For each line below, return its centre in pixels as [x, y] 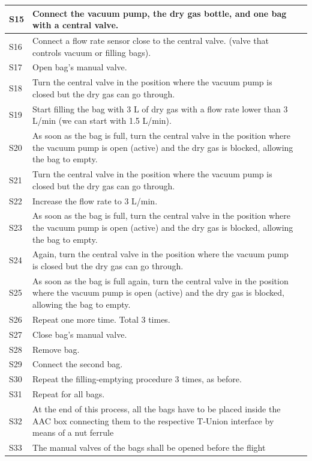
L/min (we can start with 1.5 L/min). [102, 121]
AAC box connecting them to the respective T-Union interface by [153, 420]
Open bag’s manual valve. [80, 67]
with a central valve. [76, 25]
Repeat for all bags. [69, 394]
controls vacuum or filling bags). [92, 52]
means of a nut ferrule [73, 432]
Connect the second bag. [78, 364]
